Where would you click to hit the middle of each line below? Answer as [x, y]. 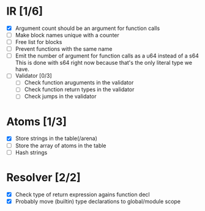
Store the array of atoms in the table [61, 146]
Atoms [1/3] [37, 121]
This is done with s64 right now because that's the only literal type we [104, 63]
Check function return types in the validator [79, 89]
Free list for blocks [39, 42]
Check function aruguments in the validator [79, 83]
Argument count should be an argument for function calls [88, 28]
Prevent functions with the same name [64, 49]
